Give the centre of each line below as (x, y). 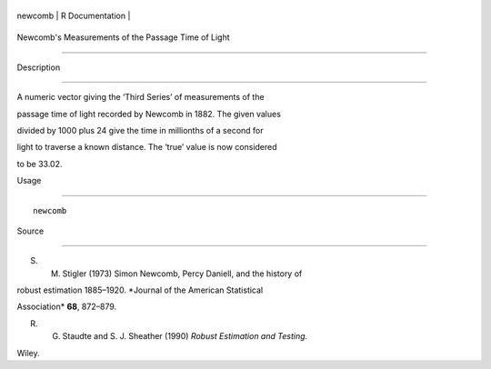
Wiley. (28, 353)
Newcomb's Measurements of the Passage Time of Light (124, 37)
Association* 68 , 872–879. (67, 307)
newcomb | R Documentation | (74, 15)
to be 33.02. (40, 164)
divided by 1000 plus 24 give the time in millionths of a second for (140, 130)
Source (30, 231)
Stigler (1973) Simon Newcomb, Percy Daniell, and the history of (182, 274)
